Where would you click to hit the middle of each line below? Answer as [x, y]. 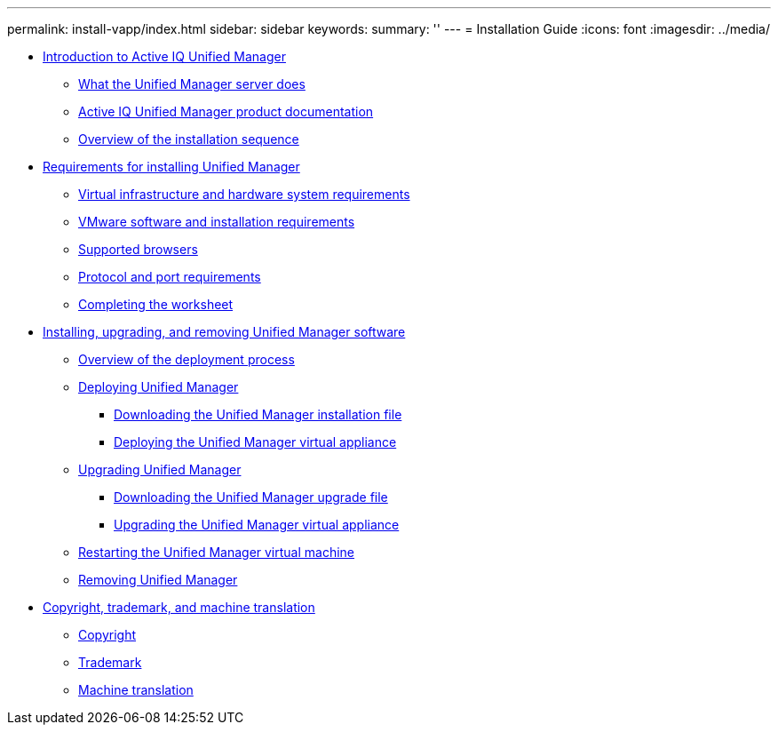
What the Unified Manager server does [192, 84]
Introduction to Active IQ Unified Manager [164, 56]
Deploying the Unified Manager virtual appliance [255, 442]
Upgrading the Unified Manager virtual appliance [257, 525]
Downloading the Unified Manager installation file [258, 414]
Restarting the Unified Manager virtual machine [217, 552]
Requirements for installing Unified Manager [171, 167]
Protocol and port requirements [170, 277]
